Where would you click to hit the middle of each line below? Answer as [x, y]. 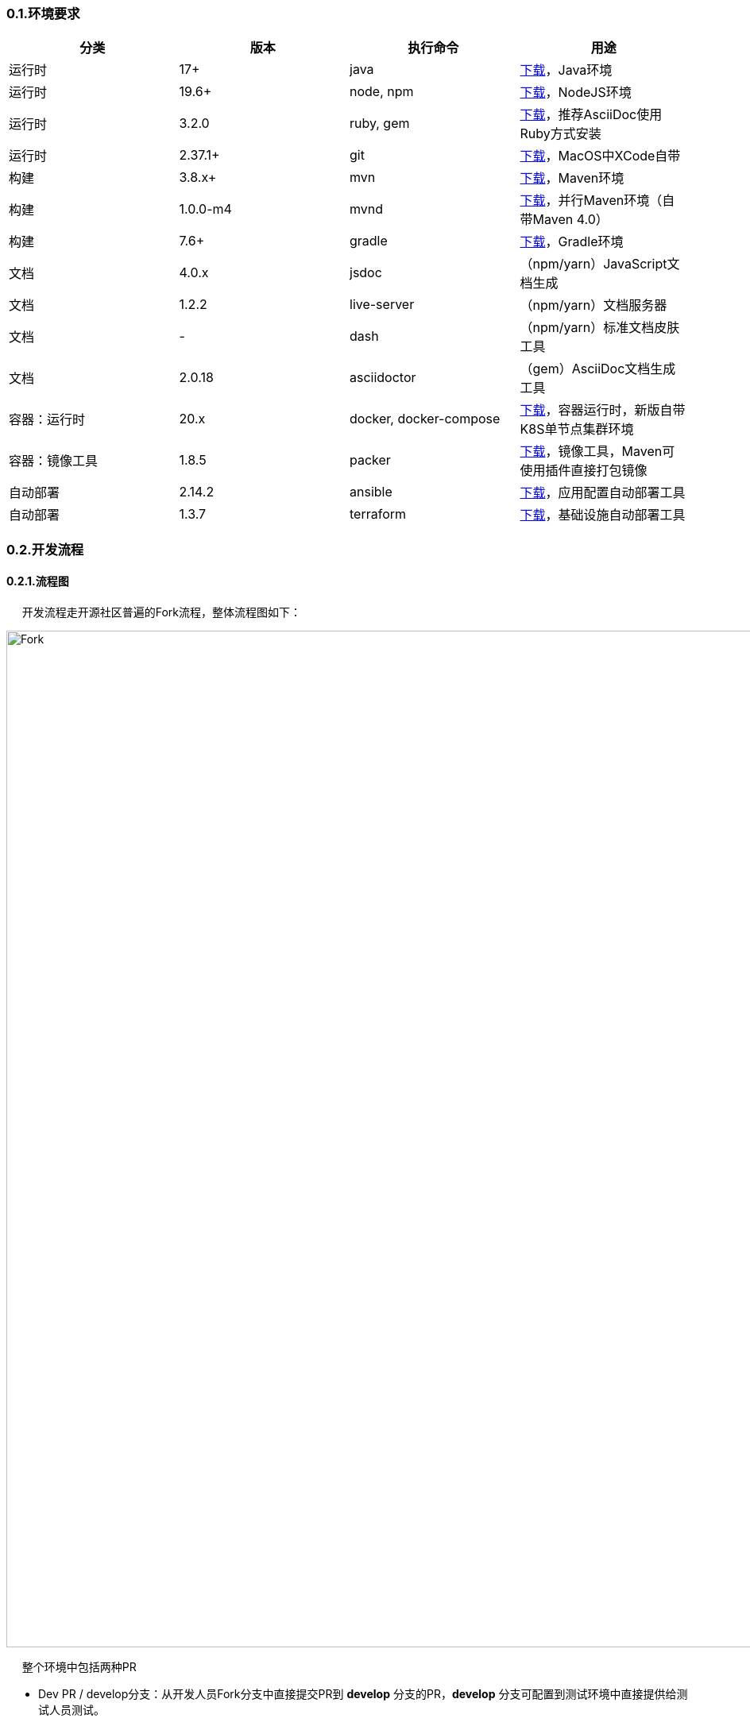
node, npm [382, 92]
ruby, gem [380, 124]
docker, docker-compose [425, 419]
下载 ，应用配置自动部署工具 [603, 493]
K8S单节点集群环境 [577, 429]
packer [370, 460]
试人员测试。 [72, 1709]
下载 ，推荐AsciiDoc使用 [591, 115]
